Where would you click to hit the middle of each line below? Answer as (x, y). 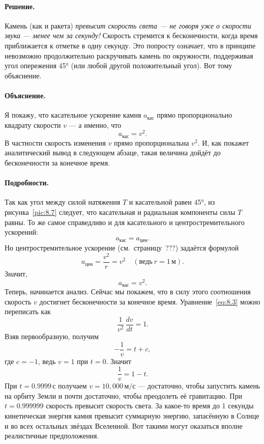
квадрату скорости (33, 124)
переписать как (28, 311)
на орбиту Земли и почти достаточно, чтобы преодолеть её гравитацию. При (123, 395)
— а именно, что (95, 124)
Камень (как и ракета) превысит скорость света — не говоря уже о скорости (128, 25)
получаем (72, 386)
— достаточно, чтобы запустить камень (199, 386)
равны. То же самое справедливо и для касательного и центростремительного (125, 222)
